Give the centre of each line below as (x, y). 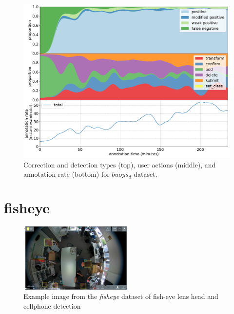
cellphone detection (52, 306)
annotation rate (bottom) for (67, 174)
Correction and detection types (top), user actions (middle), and (120, 164)
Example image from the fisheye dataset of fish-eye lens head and (121, 296)
